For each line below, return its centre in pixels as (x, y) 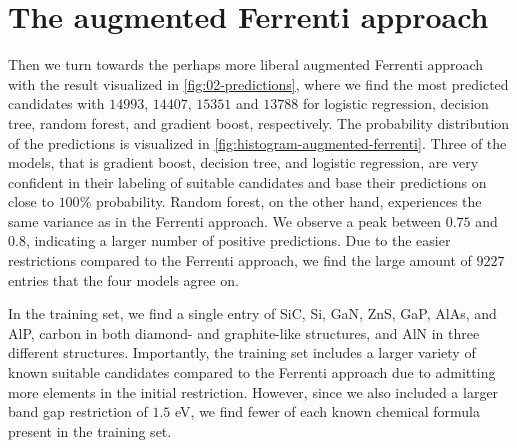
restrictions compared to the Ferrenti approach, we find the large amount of (240, 260)
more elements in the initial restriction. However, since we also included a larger (253, 391)
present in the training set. (90, 430)
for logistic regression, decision (395, 103)
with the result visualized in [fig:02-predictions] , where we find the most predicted (258, 83)
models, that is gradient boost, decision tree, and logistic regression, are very (243, 162)
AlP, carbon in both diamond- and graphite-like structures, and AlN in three (244, 332)
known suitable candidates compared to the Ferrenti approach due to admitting (252, 372)
